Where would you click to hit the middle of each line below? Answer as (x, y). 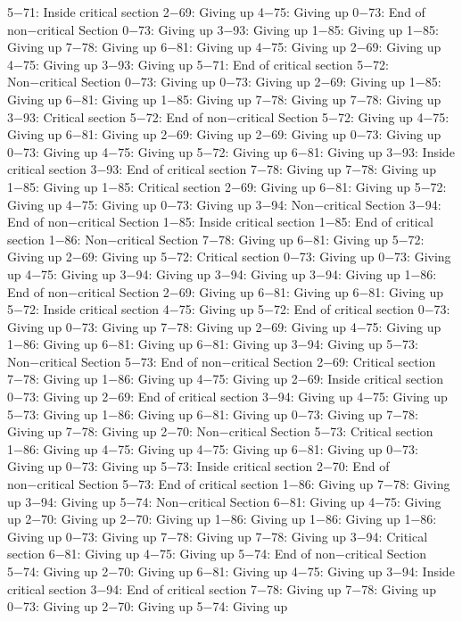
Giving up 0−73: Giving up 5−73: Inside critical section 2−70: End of (198, 466)
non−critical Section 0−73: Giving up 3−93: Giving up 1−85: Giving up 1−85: (223, 29)
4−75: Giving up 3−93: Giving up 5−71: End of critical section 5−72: (198, 64)
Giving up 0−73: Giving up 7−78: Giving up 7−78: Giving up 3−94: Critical (218, 536)
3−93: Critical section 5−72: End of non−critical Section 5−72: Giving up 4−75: (228, 116)
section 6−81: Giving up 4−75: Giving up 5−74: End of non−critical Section (217, 554)
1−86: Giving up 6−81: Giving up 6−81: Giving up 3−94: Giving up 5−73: (213, 344)
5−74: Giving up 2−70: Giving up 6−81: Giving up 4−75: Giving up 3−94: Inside (231, 571)
